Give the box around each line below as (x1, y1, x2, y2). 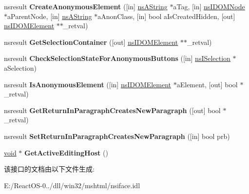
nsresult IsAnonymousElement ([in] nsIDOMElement (4, 79, 172, 89)
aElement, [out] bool (176, 79, 238, 89)
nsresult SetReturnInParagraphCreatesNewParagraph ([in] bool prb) (4, 131, 230, 141)
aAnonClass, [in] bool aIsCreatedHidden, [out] (97, 11, 235, 21)
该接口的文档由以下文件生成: (4, 164, 95, 174)
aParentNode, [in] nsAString (7, 11, 92, 21)
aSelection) (4, 62, 37, 73)
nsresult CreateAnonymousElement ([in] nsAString (4, 1, 168, 11)
